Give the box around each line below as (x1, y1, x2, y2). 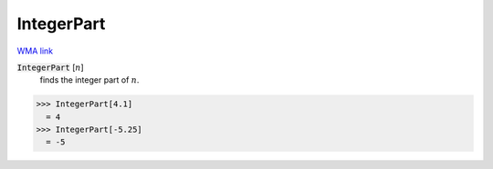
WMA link (16, 45, 54, 56)
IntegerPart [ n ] (16, 62, 84, 73)
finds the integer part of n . (39, 75, 140, 85)
